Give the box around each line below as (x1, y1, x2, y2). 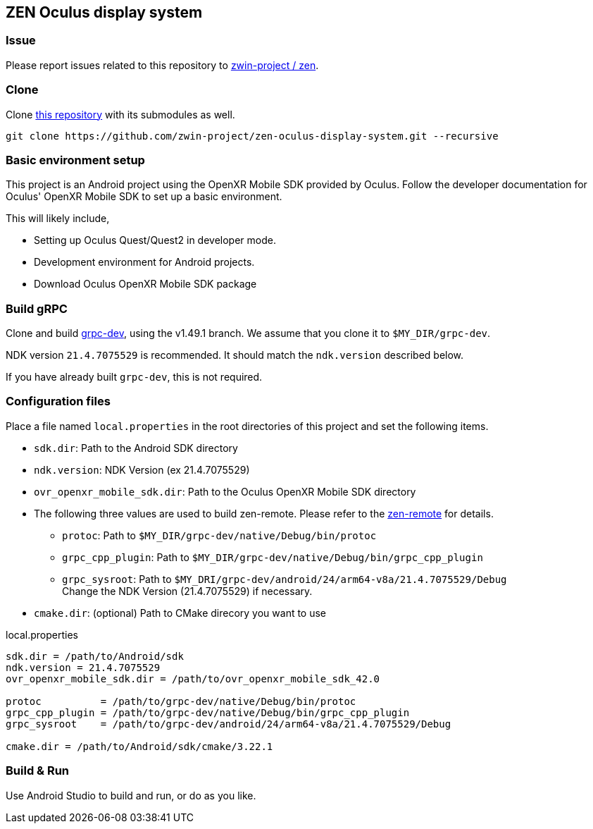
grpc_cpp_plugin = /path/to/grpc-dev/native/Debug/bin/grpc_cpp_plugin (6, 706, 410, 718)
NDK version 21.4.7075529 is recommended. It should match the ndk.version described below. (6, 349, 464, 362)
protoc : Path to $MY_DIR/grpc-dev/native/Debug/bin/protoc (62, 529, 377, 541)
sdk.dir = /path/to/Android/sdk (6, 650, 184, 662)
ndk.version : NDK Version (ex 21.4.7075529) (34, 463, 250, 476)
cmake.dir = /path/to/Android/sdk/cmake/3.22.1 (6, 740, 273, 752)
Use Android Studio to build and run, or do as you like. (6, 789, 256, 802)
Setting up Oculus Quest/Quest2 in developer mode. (34, 234, 276, 247)
